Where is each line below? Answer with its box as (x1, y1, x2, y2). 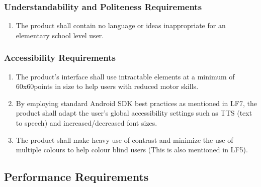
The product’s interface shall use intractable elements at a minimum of (16, 71, 235, 81)
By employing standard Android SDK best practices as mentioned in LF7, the (16, 98, 257, 108)
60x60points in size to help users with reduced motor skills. (16, 81, 199, 91)
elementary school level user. (16, 30, 104, 40)
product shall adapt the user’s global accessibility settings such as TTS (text (16, 108, 252, 118)
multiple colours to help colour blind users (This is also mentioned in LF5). (16, 144, 248, 155)
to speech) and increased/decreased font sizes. (16, 118, 157, 128)
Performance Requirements (4, 169, 149, 184)
